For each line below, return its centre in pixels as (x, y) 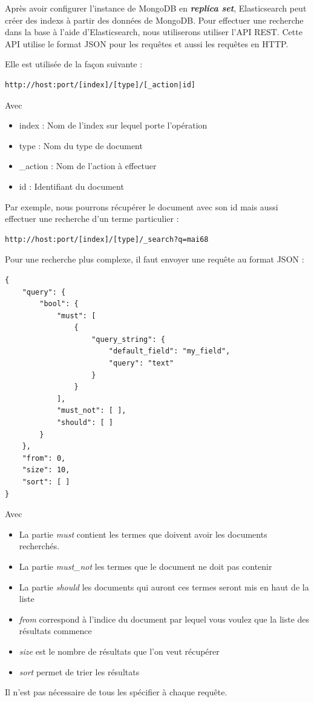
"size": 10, (46, 470)
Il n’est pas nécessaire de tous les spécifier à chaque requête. (116, 692)
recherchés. (39, 546)
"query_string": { (128, 339)
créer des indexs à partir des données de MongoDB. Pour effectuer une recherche (154, 20)
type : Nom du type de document (81, 145)
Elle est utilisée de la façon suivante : (74, 64)
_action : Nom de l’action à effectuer (88, 166)
